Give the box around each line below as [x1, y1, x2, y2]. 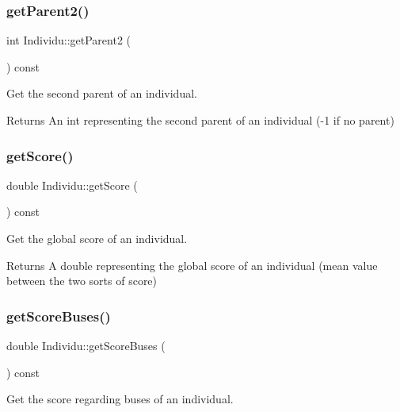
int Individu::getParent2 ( [6, 32, 131, 48]
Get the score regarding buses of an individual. [6, 391, 234, 407]
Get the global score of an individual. [6, 230, 188, 246]
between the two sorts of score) [6, 272, 158, 289]
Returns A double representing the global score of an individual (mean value [6, 256, 378, 273]
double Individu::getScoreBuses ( [6, 337, 166, 353]
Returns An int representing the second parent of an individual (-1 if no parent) [6, 112, 394, 128]
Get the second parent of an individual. [6, 85, 197, 102]
